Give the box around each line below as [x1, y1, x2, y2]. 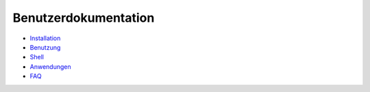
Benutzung [29, 43, 61, 51]
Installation [29, 34, 61, 42]
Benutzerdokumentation [12, 10, 155, 25]
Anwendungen [29, 62, 71, 71]
